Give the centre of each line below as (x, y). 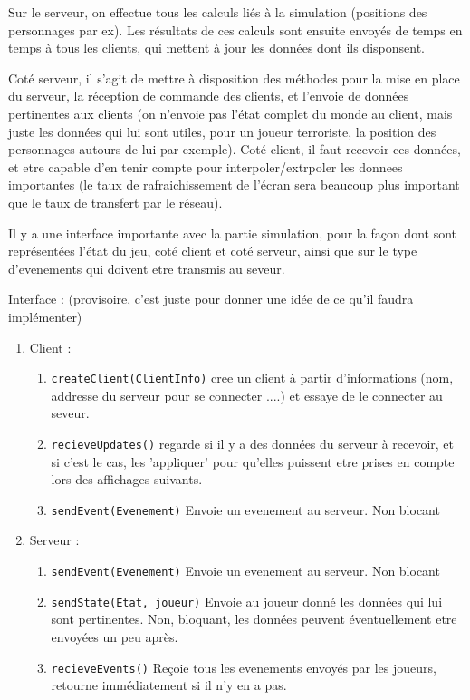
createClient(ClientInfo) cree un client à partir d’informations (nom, (252, 378)
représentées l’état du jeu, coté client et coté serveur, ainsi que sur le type (213, 251)
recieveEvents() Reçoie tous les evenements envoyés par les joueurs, (244, 667)
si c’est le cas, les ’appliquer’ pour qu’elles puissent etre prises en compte (253, 461)
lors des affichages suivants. (127, 479)
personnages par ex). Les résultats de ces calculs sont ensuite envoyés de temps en (235, 29)
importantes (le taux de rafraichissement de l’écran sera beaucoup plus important (234, 185)
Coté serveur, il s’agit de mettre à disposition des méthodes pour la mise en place (234, 78)
